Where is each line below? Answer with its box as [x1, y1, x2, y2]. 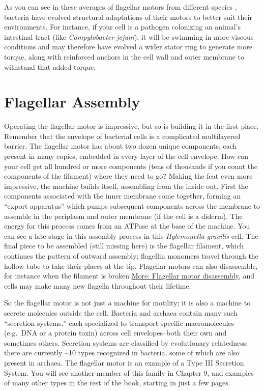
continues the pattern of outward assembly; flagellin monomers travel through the [4, 250, 258, 261]
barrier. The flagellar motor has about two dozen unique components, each [4, 141, 237, 151]
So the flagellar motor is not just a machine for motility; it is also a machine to [4, 297, 251, 308]
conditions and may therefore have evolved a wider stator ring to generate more [4, 41, 253, 52]
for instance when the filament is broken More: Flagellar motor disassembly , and [4, 270, 254, 281]
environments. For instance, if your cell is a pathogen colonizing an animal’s [4, 21, 241, 32]
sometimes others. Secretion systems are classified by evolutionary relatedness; [4, 337, 248, 348]
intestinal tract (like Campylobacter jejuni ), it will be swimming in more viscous [4, 31, 254, 42]
